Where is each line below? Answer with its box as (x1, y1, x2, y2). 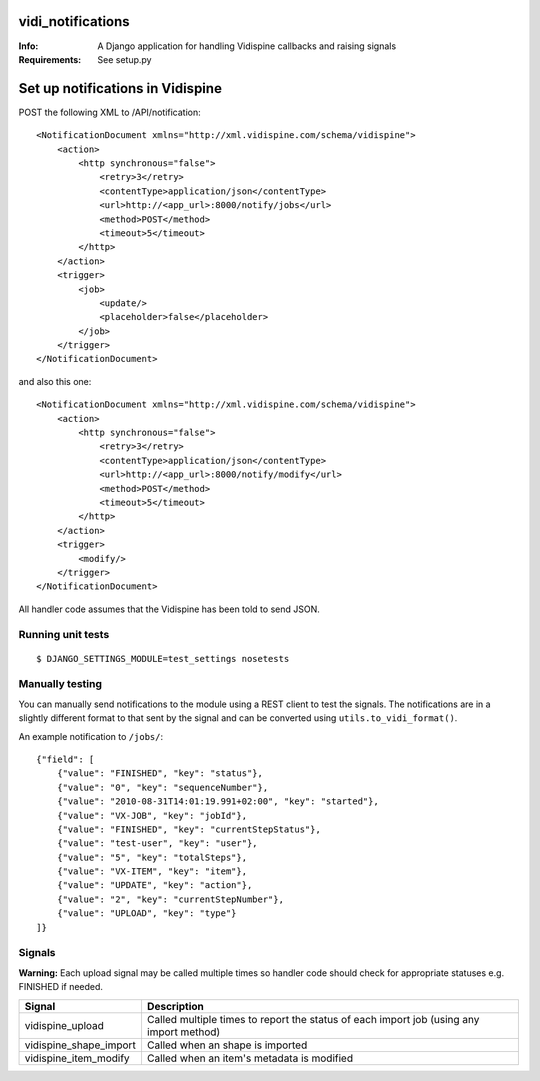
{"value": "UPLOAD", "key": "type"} (56, 908, 237, 919)
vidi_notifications (18, 13, 130, 30)
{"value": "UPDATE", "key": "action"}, (56, 880, 253, 891)
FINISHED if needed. (18, 981, 104, 993)
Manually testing (18, 677, 103, 691)
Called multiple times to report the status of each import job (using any (146, 1012, 480, 1026)
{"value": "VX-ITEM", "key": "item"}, (56, 866, 248, 877)
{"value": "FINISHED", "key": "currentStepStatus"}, (56, 823, 322, 835)
